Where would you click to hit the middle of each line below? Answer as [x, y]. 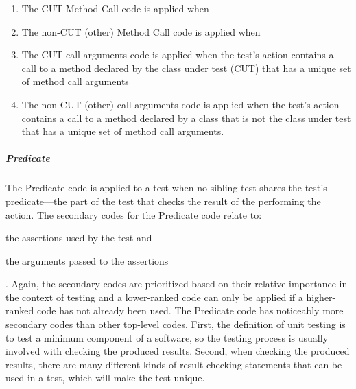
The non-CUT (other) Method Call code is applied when [141, 31]
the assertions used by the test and [79, 238]
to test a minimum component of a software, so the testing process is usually [167, 337]
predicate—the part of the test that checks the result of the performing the [163, 201]
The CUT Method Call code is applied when [115, 8]
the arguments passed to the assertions [87, 260]
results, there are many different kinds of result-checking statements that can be [174, 364]
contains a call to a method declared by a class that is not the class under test [186, 118]
